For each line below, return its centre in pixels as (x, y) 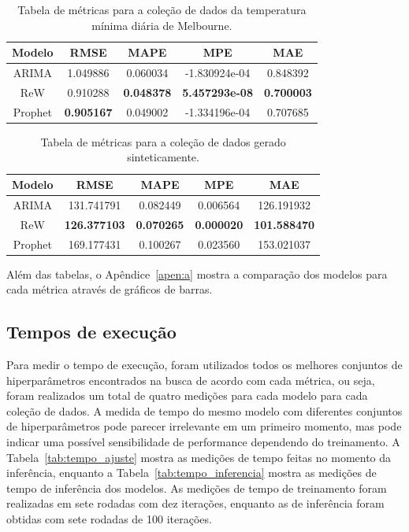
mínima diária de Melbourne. (162, 25)
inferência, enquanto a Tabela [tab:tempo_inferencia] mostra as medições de (191, 473)
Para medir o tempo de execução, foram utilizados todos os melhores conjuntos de (204, 365)
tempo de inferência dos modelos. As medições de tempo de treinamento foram (197, 488)
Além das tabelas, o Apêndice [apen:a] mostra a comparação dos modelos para (197, 273)
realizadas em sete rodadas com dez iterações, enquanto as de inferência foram (195, 503)
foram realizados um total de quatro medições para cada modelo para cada (187, 395)
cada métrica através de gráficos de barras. (110, 289)
